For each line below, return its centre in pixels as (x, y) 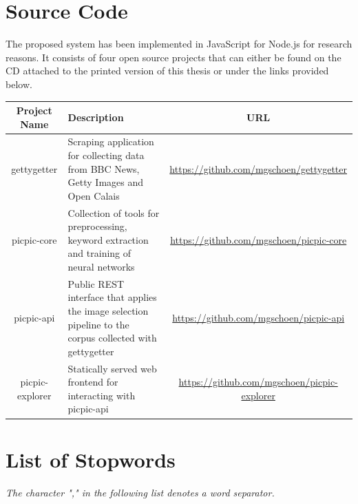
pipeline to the (98, 324)
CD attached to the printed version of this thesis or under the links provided (167, 71)
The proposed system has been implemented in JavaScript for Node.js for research (179, 44)
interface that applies (112, 297)
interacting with (102, 395)
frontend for (93, 382)
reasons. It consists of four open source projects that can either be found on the (173, 57)
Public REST (96, 283)
